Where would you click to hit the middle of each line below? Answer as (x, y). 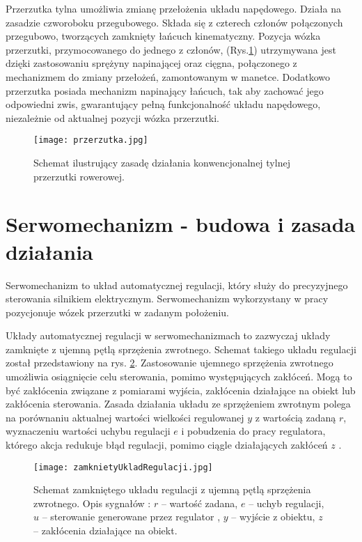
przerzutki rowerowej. (79, 176)
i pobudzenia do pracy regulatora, (253, 431)
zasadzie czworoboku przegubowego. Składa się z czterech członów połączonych (174, 22)
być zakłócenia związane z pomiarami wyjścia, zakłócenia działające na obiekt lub (181, 390)
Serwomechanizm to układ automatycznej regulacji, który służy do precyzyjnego (177, 285)
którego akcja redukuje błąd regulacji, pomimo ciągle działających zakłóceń (167, 445)
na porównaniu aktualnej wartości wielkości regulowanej (125, 417)
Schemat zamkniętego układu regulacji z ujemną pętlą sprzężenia (172, 489)
